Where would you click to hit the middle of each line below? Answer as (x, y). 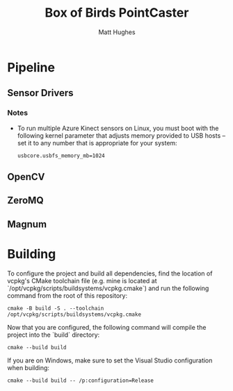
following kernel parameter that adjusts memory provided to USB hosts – (121, 135)
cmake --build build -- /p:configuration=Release (81, 381)
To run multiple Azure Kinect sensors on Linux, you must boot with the (118, 128)
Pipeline (31, 67)
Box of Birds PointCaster (117, 13)
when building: (29, 367)
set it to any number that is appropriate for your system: (97, 143)
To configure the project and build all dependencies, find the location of (110, 273)
